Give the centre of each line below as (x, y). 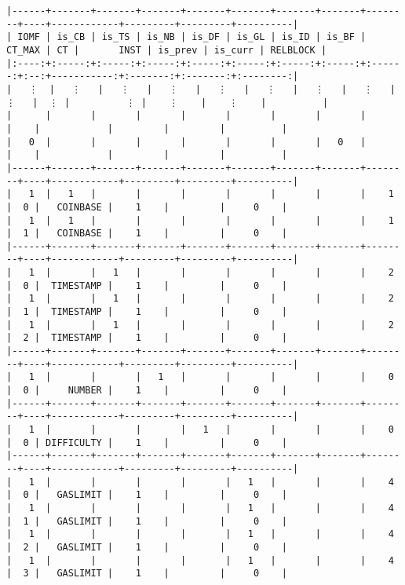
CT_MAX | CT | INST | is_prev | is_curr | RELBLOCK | (167, 50)
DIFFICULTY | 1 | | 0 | (166, 442)
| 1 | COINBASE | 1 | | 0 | (147, 234)
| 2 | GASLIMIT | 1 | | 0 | (147, 547)
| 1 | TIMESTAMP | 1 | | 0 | (147, 312)
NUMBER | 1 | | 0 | (177, 391)
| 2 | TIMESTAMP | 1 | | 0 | (147, 338)
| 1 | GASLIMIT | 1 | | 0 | (147, 521)
